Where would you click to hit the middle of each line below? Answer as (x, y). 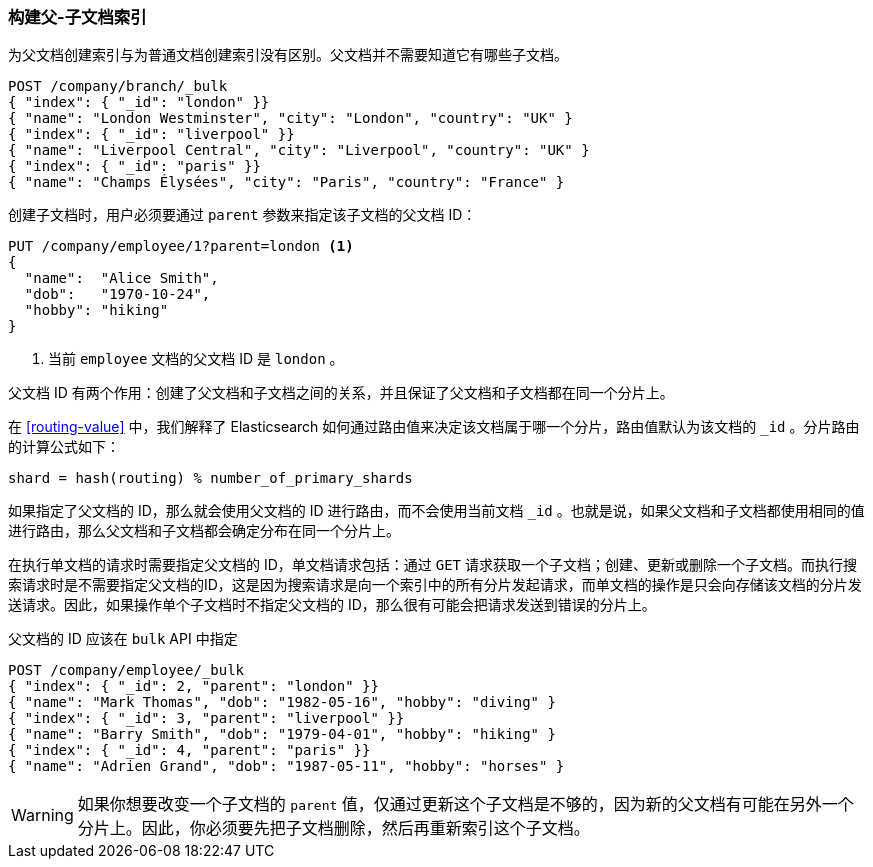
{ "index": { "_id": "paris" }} (134, 166)
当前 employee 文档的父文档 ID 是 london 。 (196, 359)
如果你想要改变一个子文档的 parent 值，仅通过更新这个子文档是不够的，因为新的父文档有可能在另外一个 (465, 804)
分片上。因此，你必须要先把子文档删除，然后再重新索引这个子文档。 (333, 828)
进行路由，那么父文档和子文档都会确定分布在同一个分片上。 (204, 531)
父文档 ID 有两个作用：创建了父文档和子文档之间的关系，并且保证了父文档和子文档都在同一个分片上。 (341, 393)
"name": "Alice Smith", (121, 278)
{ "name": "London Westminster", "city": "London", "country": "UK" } (290, 118)
